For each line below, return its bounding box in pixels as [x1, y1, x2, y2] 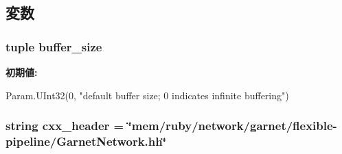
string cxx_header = [5, 117, 124, 134]
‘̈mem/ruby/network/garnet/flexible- [128, 117, 337, 134]
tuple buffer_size [5, 38, 102, 55]
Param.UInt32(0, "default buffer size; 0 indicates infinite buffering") [5, 88, 289, 102]
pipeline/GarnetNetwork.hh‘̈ [5, 133, 166, 150]
